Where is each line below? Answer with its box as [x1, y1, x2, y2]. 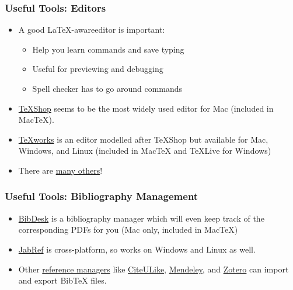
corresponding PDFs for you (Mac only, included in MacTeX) [18, 223, 238, 236]
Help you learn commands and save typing [32, 43, 184, 55]
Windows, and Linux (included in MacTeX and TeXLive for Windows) [18, 144, 271, 157]
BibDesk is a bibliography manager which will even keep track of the [18, 212, 264, 224]
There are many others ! [18, 164, 103, 176]
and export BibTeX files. [18, 274, 107, 286]
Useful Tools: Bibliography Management [5, 189, 198, 203]
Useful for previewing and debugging [32, 63, 163, 75]
